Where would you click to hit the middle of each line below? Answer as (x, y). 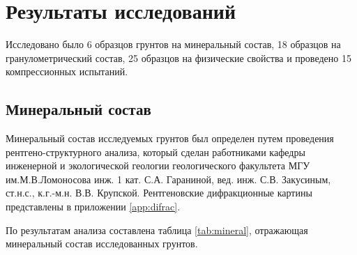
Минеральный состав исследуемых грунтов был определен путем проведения (170, 138)
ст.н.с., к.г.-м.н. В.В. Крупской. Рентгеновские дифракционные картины (159, 193)
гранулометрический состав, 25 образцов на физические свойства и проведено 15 (178, 57)
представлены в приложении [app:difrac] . (93, 207)
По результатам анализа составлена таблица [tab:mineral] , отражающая (157, 230)
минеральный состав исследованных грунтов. (102, 244)
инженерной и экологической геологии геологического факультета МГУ (158, 165)
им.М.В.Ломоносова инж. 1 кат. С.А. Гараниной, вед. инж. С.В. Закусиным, (168, 179)
